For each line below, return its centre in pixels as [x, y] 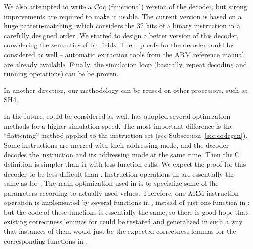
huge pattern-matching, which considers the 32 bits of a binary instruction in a [122, 26]
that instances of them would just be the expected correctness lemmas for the [120, 231]
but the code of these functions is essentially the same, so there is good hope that [126, 212]
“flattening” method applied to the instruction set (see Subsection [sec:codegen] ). [126, 135]
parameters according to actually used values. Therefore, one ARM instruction [122, 192]
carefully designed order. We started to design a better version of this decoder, [121, 35]
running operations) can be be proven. [61, 74]
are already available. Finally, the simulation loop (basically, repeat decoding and [126, 64]
